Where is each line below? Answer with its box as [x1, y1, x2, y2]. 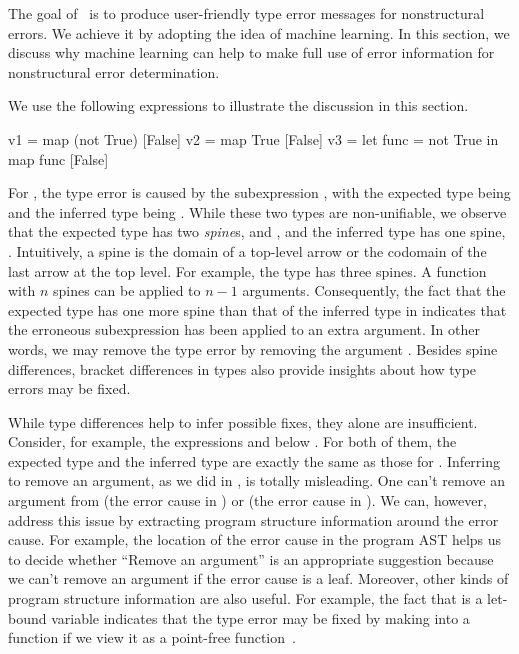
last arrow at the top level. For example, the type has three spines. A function [8, 260, 487, 281]
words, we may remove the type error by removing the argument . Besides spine [8, 338, 498, 359]
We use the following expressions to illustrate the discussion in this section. [8, 95, 469, 116]
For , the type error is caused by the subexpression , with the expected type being [8, 182, 511, 203]
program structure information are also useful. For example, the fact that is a [8, 588, 483, 609]
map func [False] [8, 148, 109, 169]
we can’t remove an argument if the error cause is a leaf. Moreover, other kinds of [8, 568, 509, 589]
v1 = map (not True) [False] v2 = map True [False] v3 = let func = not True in [8, 128, 499, 149]
